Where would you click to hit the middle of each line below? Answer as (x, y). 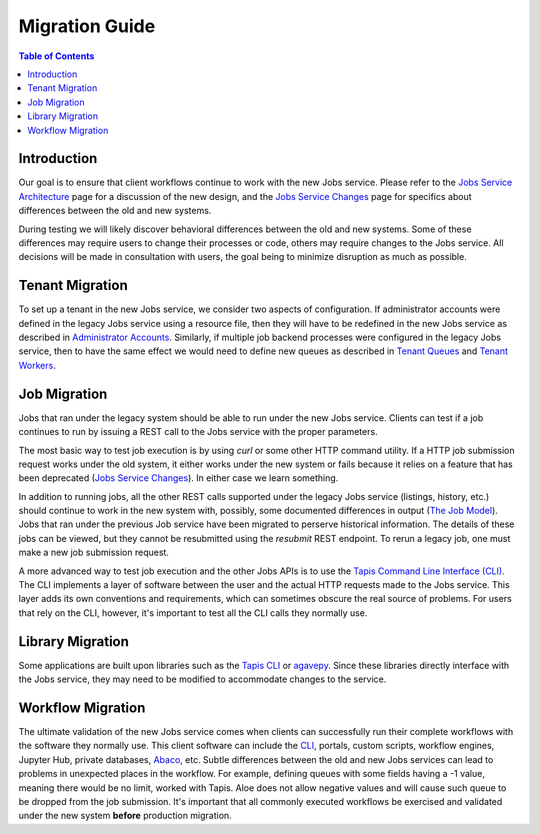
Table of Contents (56, 56)
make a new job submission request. (94, 552)
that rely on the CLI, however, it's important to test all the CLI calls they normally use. (193, 612)
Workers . (37, 365)
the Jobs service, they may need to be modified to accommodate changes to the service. (202, 679)
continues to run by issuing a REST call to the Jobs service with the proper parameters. (198, 432)
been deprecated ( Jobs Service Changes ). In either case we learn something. (178, 478)
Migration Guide (87, 26)
